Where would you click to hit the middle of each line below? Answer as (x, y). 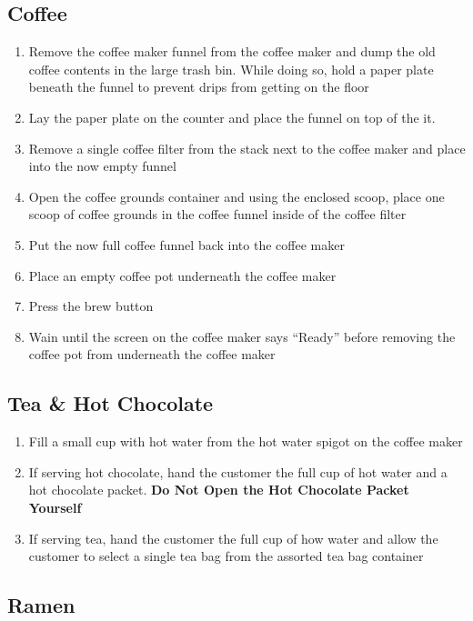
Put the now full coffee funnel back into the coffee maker (186, 244)
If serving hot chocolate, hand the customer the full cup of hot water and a (238, 471)
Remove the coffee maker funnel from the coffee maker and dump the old (232, 51)
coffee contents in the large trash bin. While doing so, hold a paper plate (231, 69)
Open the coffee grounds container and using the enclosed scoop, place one (236, 196)
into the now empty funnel (102, 166)
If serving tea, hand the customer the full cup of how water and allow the (233, 538)
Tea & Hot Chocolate (111, 403)
